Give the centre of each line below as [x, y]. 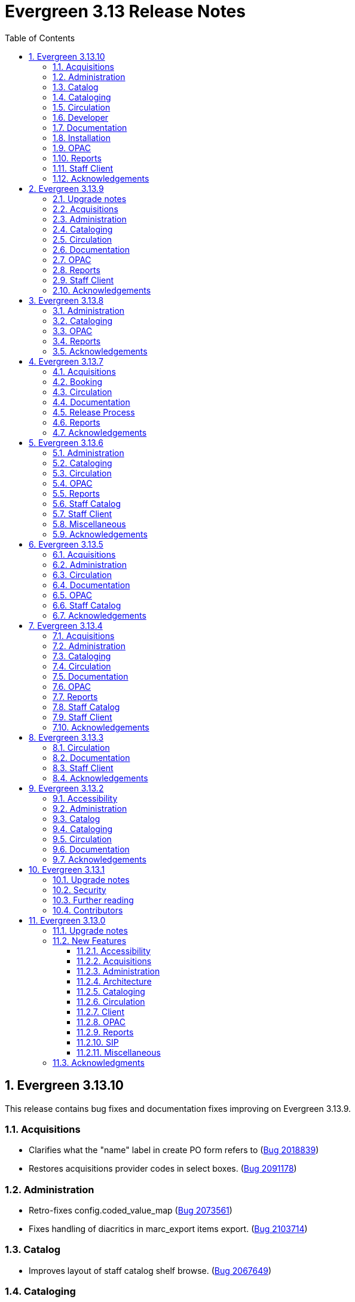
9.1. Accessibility [85, 798]
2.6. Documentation [91, 249]
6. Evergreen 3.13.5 [66, 544]
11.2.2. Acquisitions [114, 961]
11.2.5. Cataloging [111, 991]
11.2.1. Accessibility [114, 950]
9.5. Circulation [82, 839]
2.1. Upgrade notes [90, 198]
